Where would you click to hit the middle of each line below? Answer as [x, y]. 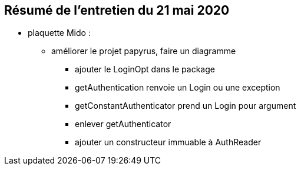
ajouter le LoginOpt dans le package [145, 69]
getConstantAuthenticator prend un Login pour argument [186, 106]
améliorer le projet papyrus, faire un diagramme [144, 51]
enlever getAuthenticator [123, 124]
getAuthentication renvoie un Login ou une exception [178, 88]
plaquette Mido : [59, 33]
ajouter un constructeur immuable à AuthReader [168, 142]
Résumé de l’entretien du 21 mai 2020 [117, 10]
